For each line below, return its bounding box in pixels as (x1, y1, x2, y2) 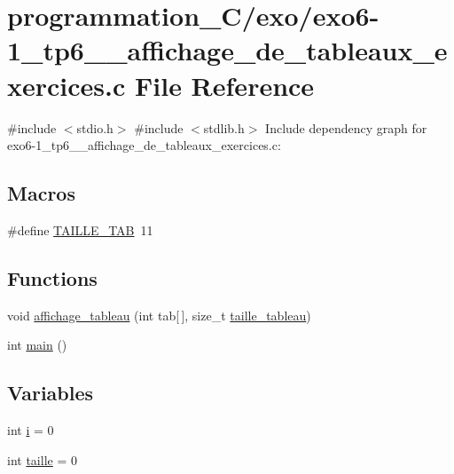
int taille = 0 (7, 450, 77, 469)
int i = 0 (7, 421, 54, 439)
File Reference (135, 67, 315, 103)
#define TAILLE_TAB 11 (7, 220, 153, 239)
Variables (7, 379, 94, 407)
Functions (7, 264, 98, 291)
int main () (7, 336, 67, 354)
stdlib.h (203, 118, 245, 137)
